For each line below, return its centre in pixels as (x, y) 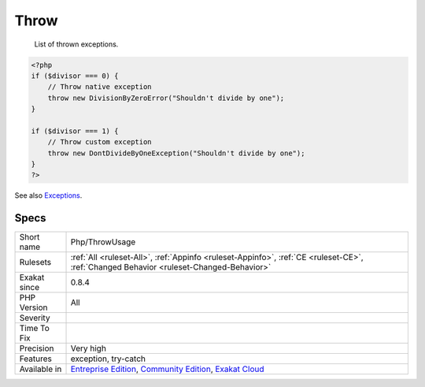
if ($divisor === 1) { (75, 131)
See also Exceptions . (48, 195)
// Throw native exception (100, 87)
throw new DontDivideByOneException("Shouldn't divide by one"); (176, 153)
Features (36, 359)
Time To (35, 329)
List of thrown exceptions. (76, 44)
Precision (37, 348)
